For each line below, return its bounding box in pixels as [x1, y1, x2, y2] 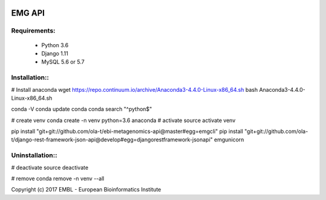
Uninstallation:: [11, 151, 57, 160]
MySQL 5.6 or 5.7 [41, 58, 85, 66]
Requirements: [11, 27, 56, 35]
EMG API [11, 8, 45, 18]
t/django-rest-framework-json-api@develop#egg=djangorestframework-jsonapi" [11, 136, 213, 143]
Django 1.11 [41, 50, 69, 57]
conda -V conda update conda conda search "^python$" [11, 106, 152, 113]
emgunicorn [214, 136, 245, 143]
